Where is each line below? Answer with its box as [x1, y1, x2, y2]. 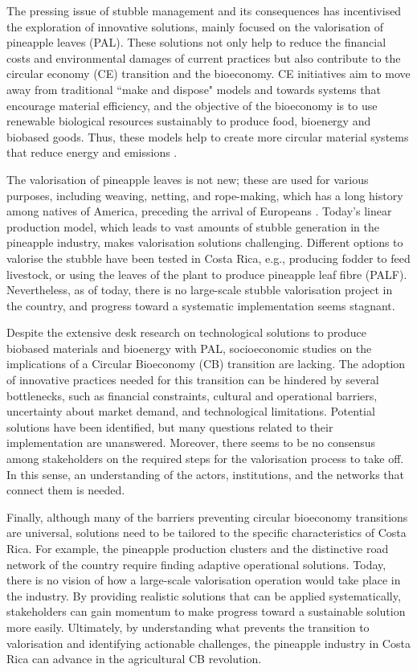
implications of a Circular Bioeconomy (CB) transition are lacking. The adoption [6, 355, 406, 372]
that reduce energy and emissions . [6, 144, 178, 161]
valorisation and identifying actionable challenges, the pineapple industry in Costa [6, 634, 411, 651]
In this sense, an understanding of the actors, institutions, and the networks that [6, 465, 405, 482]
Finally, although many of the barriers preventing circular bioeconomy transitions [6, 508, 408, 525]
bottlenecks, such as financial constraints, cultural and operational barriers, [6, 387, 378, 404]
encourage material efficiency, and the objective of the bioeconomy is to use [6, 96, 378, 113]
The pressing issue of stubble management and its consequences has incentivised [6, 2, 402, 18]
